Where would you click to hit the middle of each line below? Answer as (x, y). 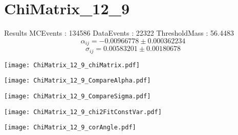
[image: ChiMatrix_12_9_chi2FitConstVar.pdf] (83, 112)
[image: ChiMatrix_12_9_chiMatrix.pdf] (72, 65)
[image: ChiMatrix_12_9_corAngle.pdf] (70, 128)
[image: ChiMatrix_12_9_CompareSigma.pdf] (78, 96)
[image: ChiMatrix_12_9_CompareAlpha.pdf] (78, 81)
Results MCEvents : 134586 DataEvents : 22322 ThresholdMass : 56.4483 (119, 33)
